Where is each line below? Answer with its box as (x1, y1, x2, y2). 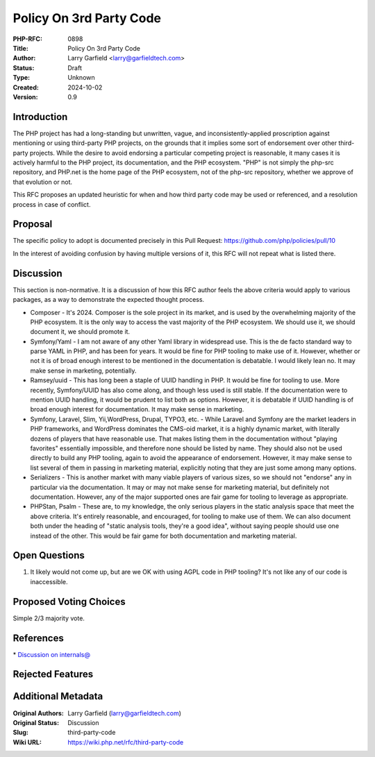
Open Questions (12, 550, 85, 561)
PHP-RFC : (12, 35, 43, 43)
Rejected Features (12, 668, 94, 680)
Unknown (67, 74, 95, 82)
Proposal (12, 219, 53, 230)
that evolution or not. (12, 178, 73, 186)
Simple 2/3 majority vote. (12, 614, 85, 622)
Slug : (12, 729, 29, 737)
